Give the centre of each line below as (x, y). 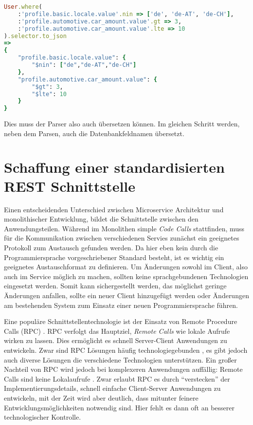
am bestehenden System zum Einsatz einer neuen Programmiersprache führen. (121, 305)
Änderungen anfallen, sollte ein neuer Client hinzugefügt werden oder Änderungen (126, 295)
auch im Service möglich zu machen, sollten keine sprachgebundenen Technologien (126, 276)
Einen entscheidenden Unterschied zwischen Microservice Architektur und (114, 209)
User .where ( (23, 7)
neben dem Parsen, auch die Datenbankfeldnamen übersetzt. (94, 133)
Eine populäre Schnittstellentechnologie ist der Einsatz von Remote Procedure (121, 321)
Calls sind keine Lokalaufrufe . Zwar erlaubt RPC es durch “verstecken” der (117, 378)
